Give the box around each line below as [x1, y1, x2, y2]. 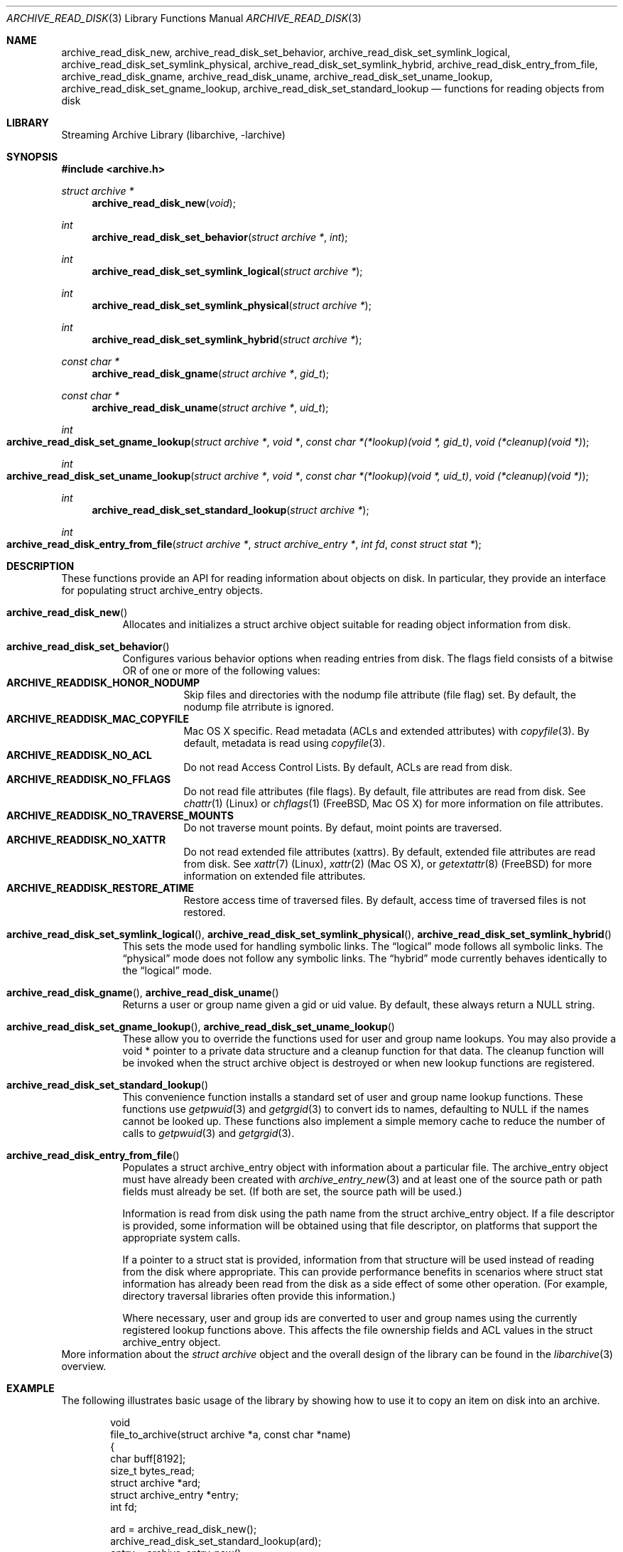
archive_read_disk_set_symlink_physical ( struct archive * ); [92, 299, 372, 311]
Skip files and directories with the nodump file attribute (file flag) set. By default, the [183, 689, 576, 701]
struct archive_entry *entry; [110, 1489, 239, 1501]
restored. [183, 906, 226, 918]
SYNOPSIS [6, 151, 58, 163]
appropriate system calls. [122, 1232, 241, 1244]
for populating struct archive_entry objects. [61, 584, 264, 596]
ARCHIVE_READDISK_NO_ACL [6, 749, 152, 761]
